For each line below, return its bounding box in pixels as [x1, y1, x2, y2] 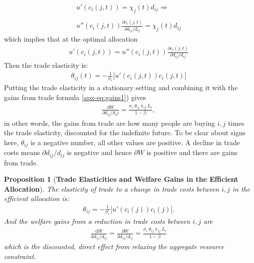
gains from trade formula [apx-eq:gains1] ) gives [4, 92, 146, 103]
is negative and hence [67, 147, 132, 158]
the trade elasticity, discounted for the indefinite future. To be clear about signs [4, 127, 246, 138]
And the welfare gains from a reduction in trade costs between [4, 215, 191, 226]
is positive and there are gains [147, 147, 238, 158]
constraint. [4, 251, 36, 261]
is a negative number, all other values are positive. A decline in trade [30, 137, 240, 147]
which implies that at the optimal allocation [4, 34, 138, 44]
